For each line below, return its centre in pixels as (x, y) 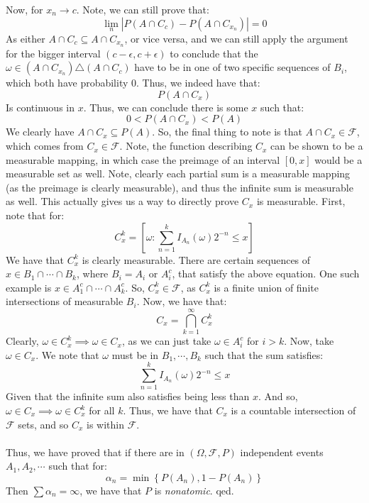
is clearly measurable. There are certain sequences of (196, 259)
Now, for (24, 9)
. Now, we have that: (182, 301)
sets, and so (43, 424)
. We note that (67, 354)
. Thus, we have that (168, 410)
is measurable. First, (301, 201)
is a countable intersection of (293, 410)
